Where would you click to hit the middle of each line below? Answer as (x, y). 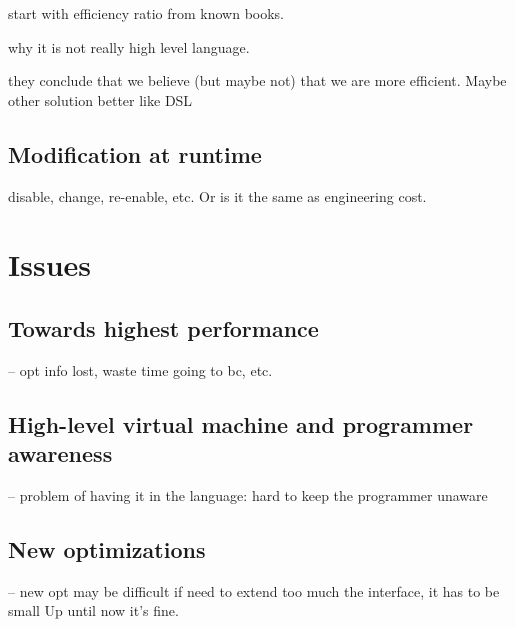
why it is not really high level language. (129, 46)
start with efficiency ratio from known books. (146, 13)
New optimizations (107, 548)
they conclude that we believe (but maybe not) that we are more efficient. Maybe (257, 80)
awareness (60, 453)
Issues (49, 264)
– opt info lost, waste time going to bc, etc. (140, 369)
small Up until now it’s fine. (93, 610)
